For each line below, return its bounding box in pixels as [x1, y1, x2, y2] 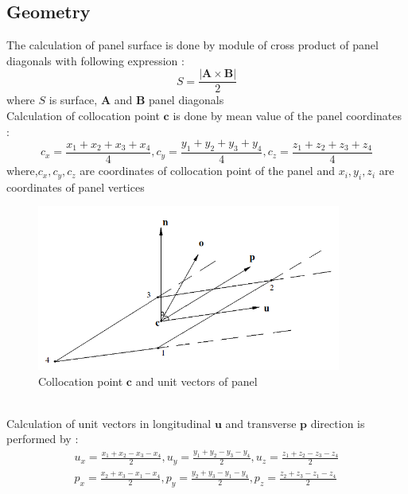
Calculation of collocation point [6, 107, 160, 124]
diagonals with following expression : [6, 52, 185, 68]
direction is [310, 414, 365, 431]
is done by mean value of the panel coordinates [173, 107, 402, 124]
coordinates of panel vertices [6, 178, 145, 195]
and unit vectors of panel [135, 372, 258, 389]
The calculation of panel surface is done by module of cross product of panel [6, 37, 379, 53]
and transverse [225, 414, 297, 431]
